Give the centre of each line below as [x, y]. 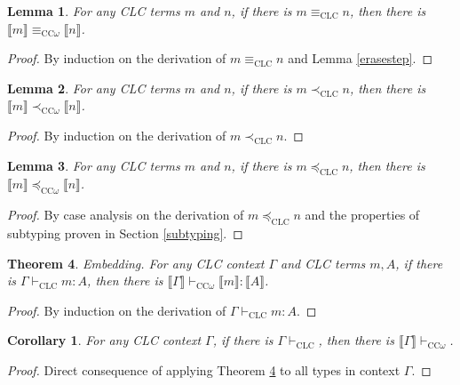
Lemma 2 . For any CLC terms [94, 88]
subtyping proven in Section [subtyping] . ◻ [125, 233]
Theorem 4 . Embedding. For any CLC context [136, 263]
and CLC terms [323, 263]
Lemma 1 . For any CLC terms [94, 11]
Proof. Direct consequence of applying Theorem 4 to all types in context [204, 369]
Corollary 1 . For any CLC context [104, 340]
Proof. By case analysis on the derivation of [126, 215]
